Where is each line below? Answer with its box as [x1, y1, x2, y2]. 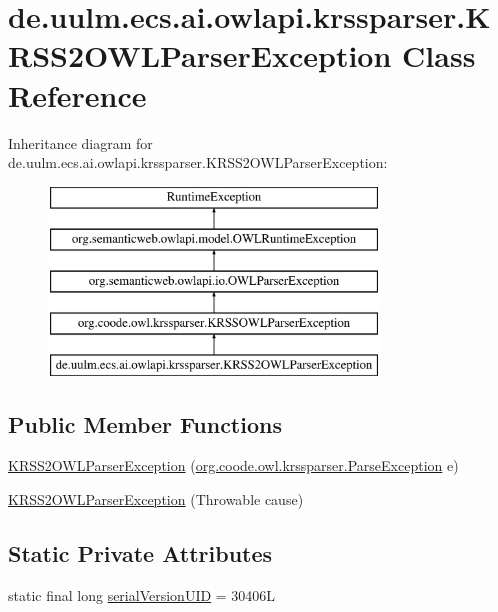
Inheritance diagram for [8, 132, 153, 153]
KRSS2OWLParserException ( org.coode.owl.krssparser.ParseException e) [8, 455, 459, 476]
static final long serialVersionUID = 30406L [8, 584, 276, 605]
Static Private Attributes [8, 538, 273, 569]
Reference [8, 74, 147, 115]
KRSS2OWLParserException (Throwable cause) [8, 489, 304, 510]
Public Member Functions [8, 408, 282, 439]
